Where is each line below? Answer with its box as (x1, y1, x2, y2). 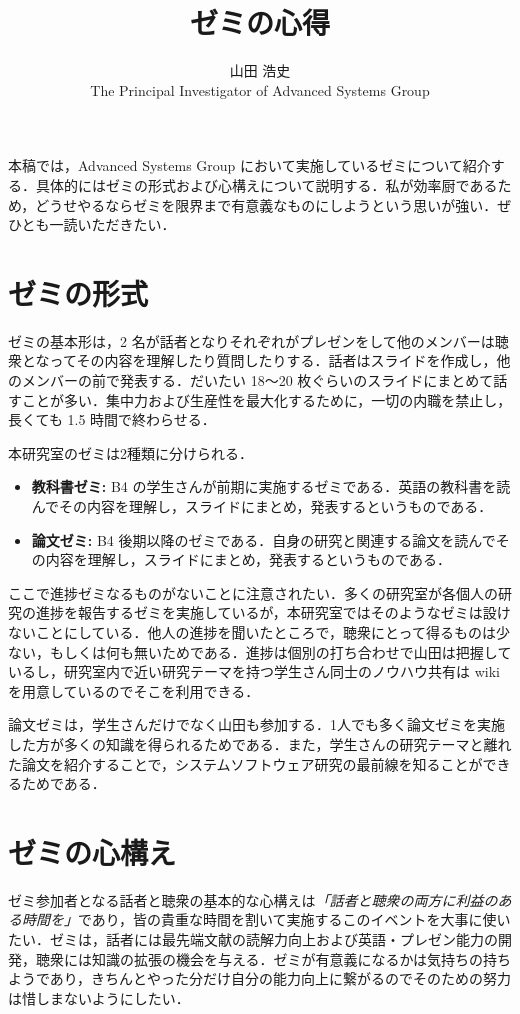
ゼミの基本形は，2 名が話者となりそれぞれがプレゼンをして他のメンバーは (8, 330, 495, 351)
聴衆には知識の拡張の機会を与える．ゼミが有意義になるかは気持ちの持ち (35, 948, 512, 969)
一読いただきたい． (49, 214, 176, 235)
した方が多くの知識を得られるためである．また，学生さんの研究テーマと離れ (8, 733, 512, 754)
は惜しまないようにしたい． (8, 987, 190, 1008)
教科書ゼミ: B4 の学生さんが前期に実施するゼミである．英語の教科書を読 (31, 476, 511, 497)
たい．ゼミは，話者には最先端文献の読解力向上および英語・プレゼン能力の (8, 929, 498, 949)
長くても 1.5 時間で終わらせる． (8, 409, 216, 430)
